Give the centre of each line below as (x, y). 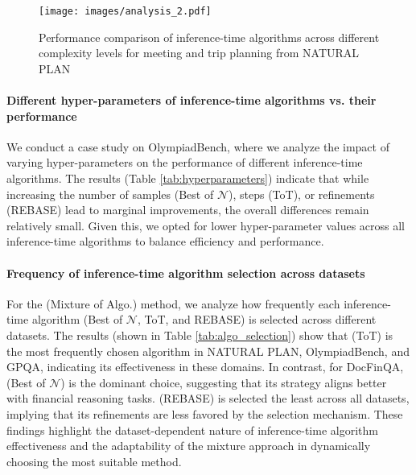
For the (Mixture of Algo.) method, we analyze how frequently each (173, 303)
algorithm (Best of (77, 319)
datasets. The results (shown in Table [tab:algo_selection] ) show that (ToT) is (200, 335)
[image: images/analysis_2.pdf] (125, 11)
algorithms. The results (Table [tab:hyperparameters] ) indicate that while (188, 178)
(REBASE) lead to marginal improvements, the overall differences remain (188, 210)
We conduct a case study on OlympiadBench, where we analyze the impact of (198, 146)
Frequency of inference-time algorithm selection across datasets (186, 273)
